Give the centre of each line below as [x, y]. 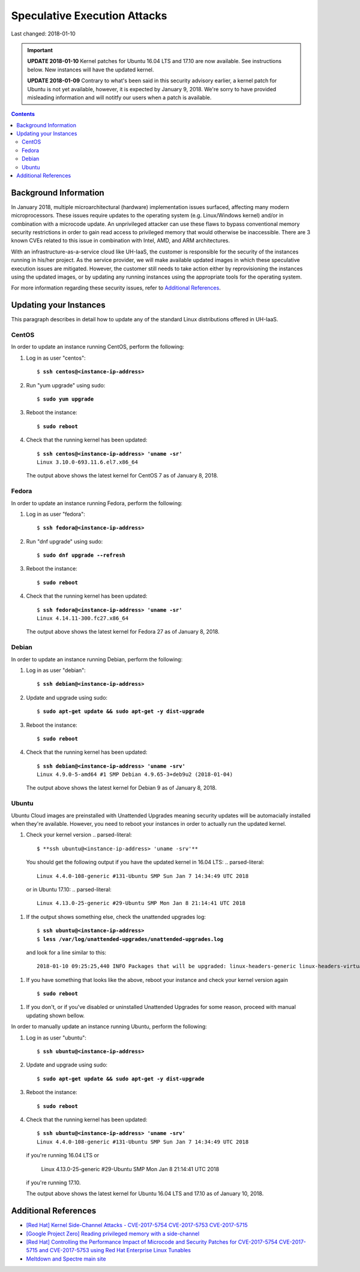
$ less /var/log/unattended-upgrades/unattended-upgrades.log [130, 939]
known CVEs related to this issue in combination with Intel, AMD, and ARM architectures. [121, 241]
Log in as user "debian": [56, 670]
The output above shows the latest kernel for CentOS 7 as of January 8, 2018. [122, 476]
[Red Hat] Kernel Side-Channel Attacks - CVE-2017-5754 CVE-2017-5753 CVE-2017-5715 [137, 1225]
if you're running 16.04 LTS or [62, 1155]
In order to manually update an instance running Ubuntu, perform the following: [109, 1026]
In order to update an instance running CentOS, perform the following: [97, 347]
